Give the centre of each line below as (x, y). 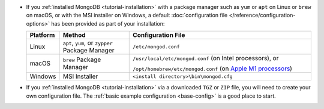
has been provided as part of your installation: (108, 23)
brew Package (82, 60)
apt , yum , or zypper (88, 43)
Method (74, 35)
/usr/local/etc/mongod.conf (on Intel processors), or (206, 58)
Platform (42, 35)
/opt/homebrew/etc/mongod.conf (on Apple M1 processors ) (212, 68)
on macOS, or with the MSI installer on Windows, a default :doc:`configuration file (127, 15)
